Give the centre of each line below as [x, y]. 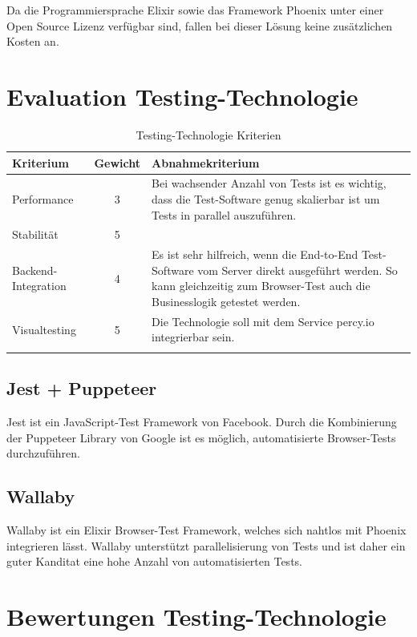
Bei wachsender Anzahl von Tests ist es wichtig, [269, 183]
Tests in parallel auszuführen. [224, 214]
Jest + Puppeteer [82, 388]
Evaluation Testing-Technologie [182, 96]
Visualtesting [44, 329]
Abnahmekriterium [206, 162]
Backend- [35, 270]
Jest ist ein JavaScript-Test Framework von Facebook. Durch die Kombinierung [202, 421]
